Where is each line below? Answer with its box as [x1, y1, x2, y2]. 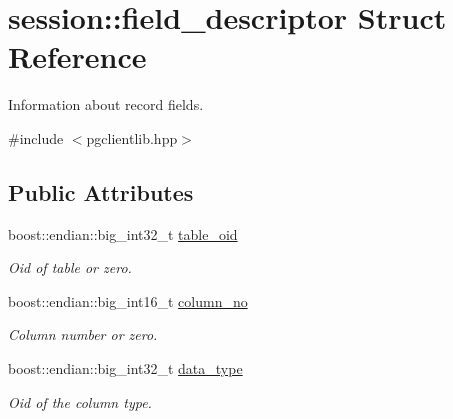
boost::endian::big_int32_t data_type [8, 358, 243, 379]
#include [8, 127, 64, 148]
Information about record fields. [8, 94, 204, 115]
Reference [8, 36, 147, 77]
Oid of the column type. [8, 391, 152, 412]
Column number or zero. [8, 324, 158, 345]
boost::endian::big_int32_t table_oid [8, 223, 238, 244]
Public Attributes [8, 176, 194, 207]
